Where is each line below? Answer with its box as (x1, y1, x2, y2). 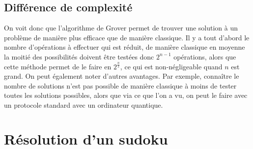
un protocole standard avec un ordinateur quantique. (4, 99, 163, 110)
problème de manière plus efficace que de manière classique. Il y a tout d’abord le (4, 32, 250, 42)
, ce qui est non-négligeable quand (120, 61, 223, 71)
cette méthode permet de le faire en (4, 61, 112, 71)
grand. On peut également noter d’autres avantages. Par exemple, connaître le (4, 71, 239, 81)
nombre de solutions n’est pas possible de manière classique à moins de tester (4, 80, 237, 90)
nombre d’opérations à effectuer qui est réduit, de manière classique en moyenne (4, 42, 245, 52)
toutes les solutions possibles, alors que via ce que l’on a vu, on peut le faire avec (4, 90, 248, 100)
